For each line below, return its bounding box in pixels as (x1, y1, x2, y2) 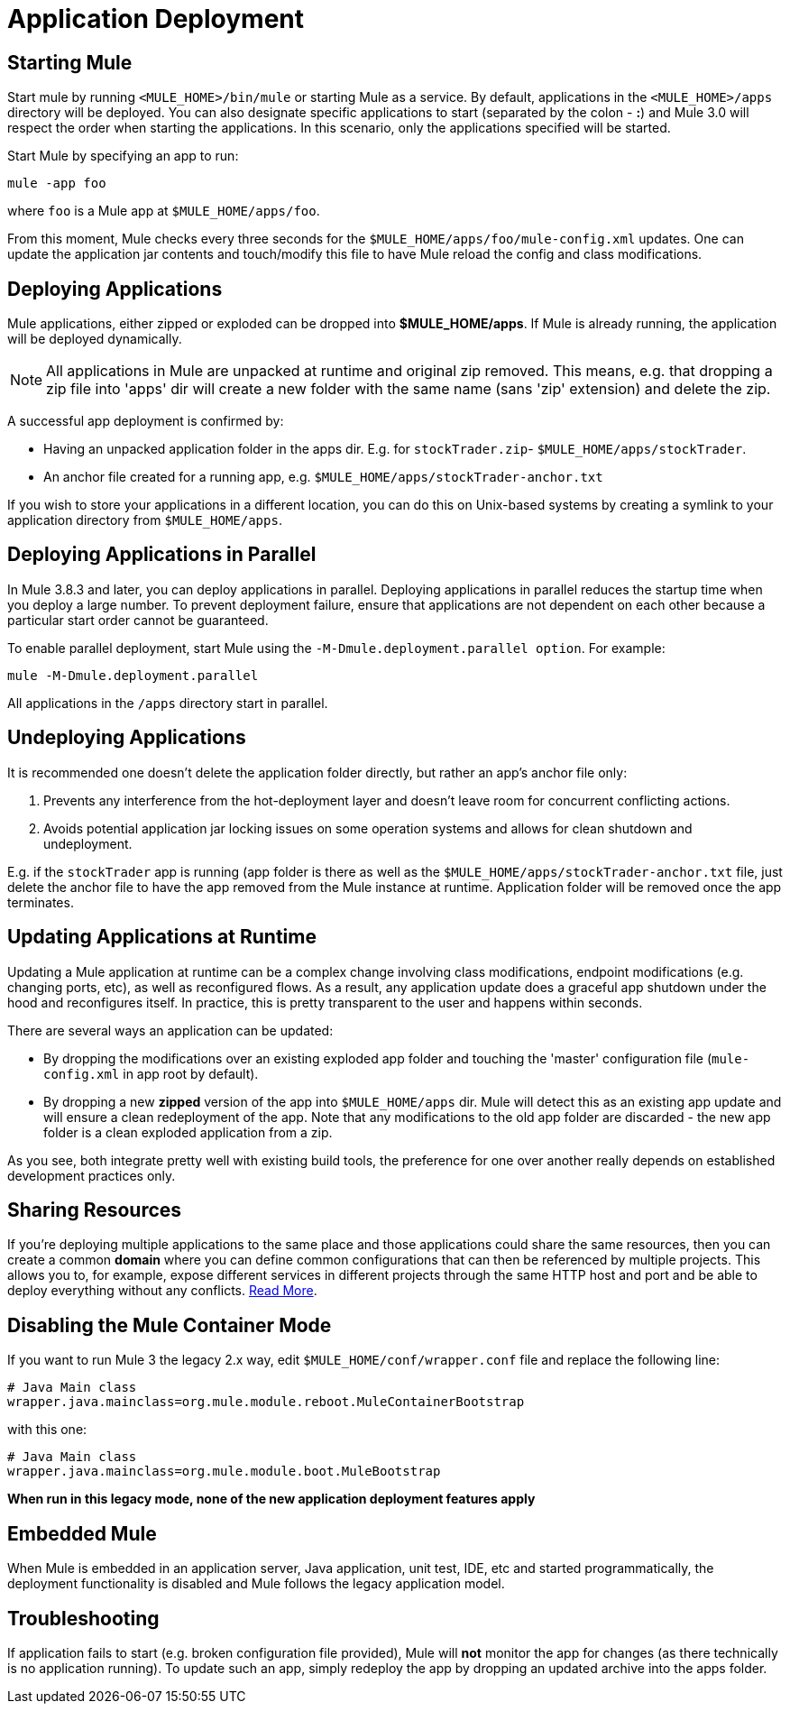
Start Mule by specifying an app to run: (7, 148, 239, 164)
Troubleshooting (7, 1606, 160, 1630)
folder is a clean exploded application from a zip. (43, 1124, 333, 1140)
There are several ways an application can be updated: (7, 1022, 334, 1038)
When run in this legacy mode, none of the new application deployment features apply (7, 1491, 536, 1507)
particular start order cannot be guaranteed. (7, 612, 269, 628)
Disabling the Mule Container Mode (7, 1313, 332, 1337)
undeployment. (43, 835, 133, 851)
